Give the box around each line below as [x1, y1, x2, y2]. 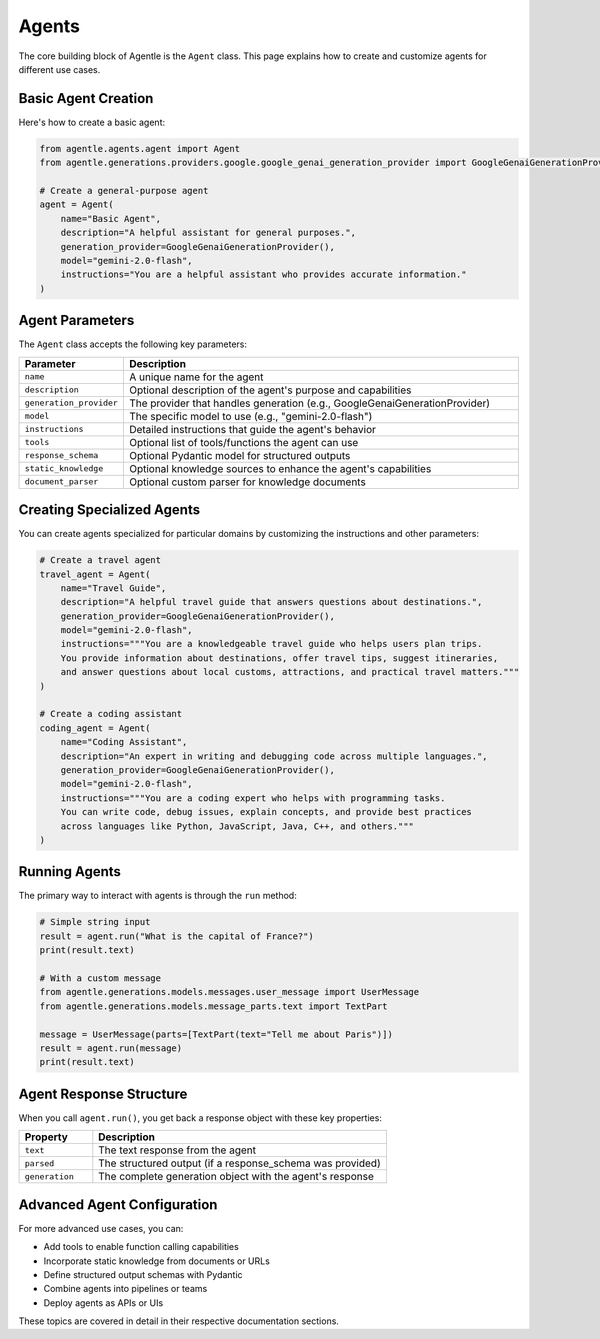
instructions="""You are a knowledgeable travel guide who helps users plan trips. [60, 638, 483, 650]
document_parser [24, 476, 99, 487]
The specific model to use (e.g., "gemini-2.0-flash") [128, 409, 373, 423]
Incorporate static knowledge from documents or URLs [43, 1255, 270, 1267]
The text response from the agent [98, 1143, 257, 1157]
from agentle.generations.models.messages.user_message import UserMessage [39, 986, 420, 998]
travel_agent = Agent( [39, 568, 151, 580]
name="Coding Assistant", [60, 736, 188, 748]
